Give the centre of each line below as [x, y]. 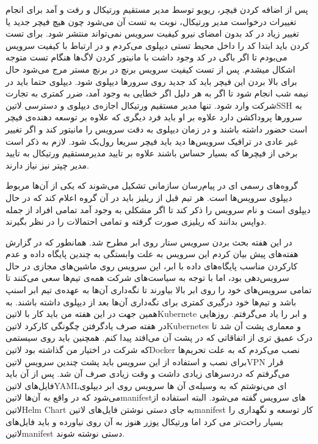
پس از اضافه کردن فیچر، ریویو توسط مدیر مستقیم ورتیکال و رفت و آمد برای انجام [157, 9]
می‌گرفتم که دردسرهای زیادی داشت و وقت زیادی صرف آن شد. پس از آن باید [148, 373]
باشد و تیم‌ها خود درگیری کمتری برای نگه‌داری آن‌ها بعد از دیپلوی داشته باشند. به [151, 301]
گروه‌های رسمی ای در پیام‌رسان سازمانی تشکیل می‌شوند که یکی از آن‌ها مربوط [152, 185]
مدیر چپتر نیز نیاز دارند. [47, 165]
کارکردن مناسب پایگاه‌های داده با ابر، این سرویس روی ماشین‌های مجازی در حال [152, 265]
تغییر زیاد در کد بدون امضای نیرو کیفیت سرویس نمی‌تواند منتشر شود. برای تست [152, 33]
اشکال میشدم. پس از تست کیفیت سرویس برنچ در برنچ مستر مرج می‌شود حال [150, 69]
